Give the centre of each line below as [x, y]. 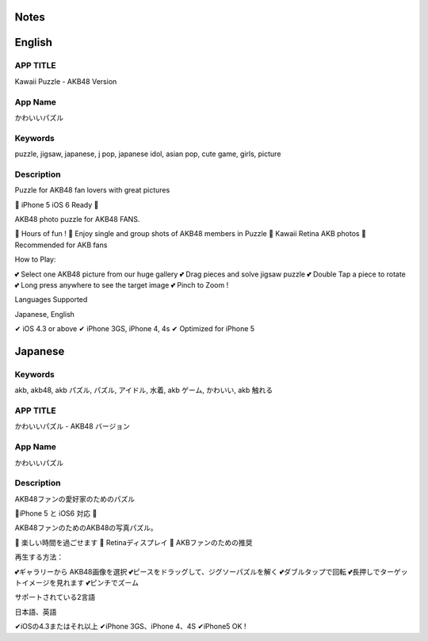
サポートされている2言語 [55, 597]
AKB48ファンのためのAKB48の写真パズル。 [86, 528]
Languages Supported [51, 300]
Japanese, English [45, 314]
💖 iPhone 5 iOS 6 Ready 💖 [57, 204]
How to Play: [35, 259]
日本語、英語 [36, 612]
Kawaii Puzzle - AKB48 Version [66, 81]
